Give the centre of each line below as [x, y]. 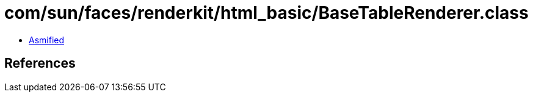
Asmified [47, 40]
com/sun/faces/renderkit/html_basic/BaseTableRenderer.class [266, 13]
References [40, 63]
